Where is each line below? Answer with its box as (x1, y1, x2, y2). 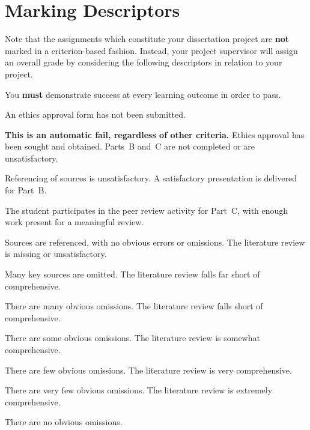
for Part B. (5, 184, 47, 196)
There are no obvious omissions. (5, 416, 123, 428)
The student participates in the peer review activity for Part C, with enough (5, 204, 288, 216)
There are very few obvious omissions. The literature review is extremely (5, 384, 273, 396)
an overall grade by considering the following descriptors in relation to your (5, 56, 282, 68)
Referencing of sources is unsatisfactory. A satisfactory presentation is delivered (5, 172, 297, 184)
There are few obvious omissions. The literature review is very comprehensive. (5, 363, 292, 376)
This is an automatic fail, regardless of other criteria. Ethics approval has (5, 128, 305, 141)
